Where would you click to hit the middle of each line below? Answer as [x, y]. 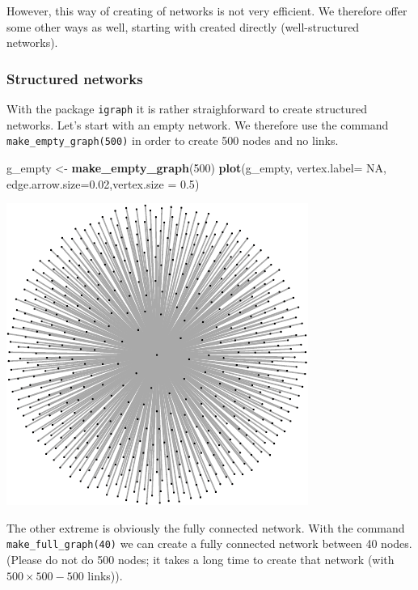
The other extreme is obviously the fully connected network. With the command [206, 527]
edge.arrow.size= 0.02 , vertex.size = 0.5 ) [103, 183]
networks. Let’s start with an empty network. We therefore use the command [198, 124]
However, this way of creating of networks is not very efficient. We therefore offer [207, 11]
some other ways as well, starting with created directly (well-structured [183, 26]
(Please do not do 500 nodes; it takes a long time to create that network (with [201, 559]
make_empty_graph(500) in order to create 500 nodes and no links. [173, 140]
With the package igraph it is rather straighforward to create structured [187, 108]
